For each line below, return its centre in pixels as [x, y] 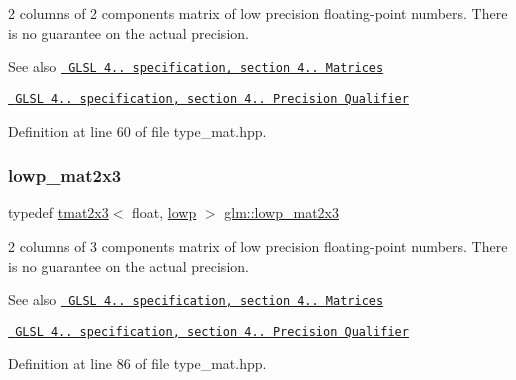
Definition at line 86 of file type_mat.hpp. [137, 363]
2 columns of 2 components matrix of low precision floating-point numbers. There [258, 13]
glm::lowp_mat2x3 [281, 212]
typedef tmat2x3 [58, 212]
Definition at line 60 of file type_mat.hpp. [137, 130]
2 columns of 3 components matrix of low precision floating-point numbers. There [258, 245]
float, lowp [164, 212]
